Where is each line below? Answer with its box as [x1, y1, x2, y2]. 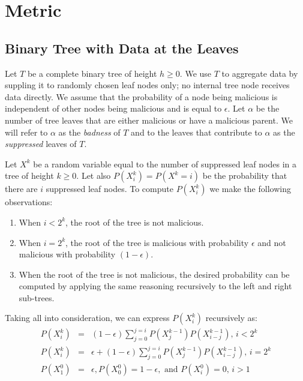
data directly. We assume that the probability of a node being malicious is [5, 90, 278, 103]
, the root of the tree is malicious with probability [65, 236, 249, 248]
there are [5, 182, 38, 195]
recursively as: [205, 311, 257, 324]
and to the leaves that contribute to [131, 125, 262, 138]
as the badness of [58, 125, 121, 138]
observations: [5, 196, 53, 208]
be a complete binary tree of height [27, 67, 157, 79]
